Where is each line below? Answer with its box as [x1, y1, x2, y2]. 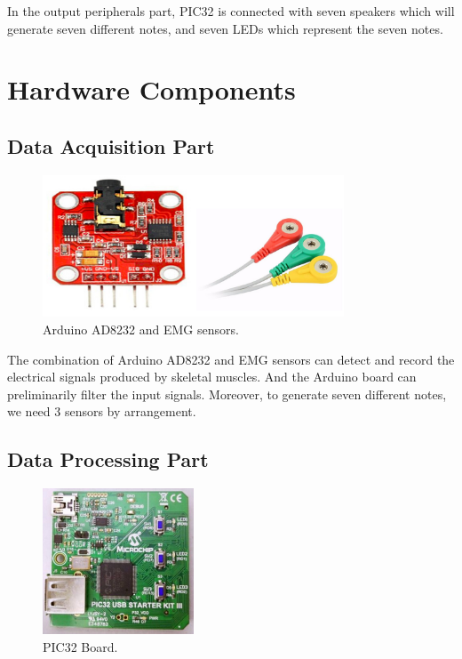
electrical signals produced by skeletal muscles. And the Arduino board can [7, 367, 417, 386]
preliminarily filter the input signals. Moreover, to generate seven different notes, [7, 384, 447, 403]
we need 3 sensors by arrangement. [7, 402, 196, 421]
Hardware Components [7, 71, 296, 108]
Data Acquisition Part [7, 132, 215, 159]
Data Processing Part [7, 446, 209, 473]
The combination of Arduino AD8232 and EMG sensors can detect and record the [7, 350, 455, 368]
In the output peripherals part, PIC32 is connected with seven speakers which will [7, 2, 455, 20]
